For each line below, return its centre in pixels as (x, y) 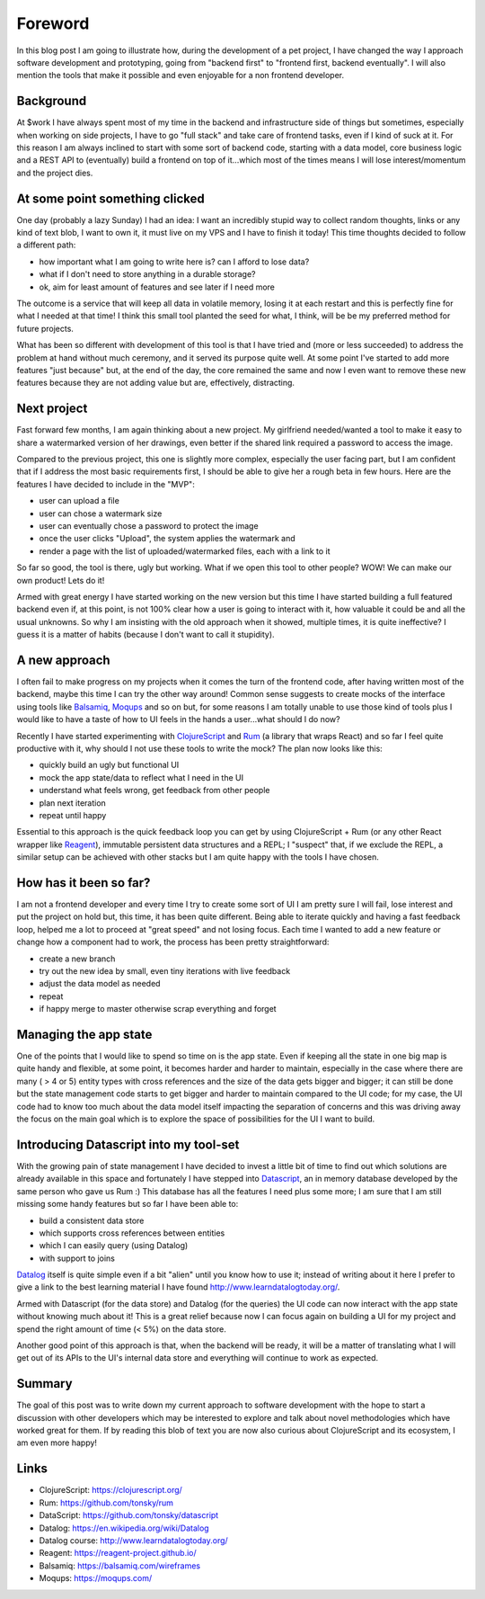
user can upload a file (79, 501)
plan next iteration (73, 803)
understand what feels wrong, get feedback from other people (154, 791)
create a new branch (77, 959)
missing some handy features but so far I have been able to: (128, 1204)
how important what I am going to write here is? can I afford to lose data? (174, 262)
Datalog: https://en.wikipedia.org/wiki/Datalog (124, 1528)
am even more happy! (57, 1443)
